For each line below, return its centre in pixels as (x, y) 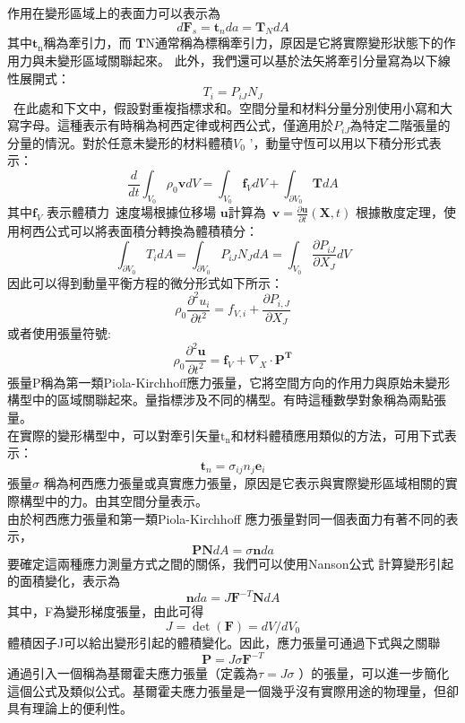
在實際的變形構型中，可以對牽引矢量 (114, 435)
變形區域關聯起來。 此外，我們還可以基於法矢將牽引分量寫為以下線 (254, 60)
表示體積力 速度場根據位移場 (132, 212)
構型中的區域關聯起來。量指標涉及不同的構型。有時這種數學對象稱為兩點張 (227, 400)
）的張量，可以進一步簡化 (374, 673)
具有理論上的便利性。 (70, 708)
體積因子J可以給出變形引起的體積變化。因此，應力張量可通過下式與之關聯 (224, 642)
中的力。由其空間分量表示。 (126, 500)
